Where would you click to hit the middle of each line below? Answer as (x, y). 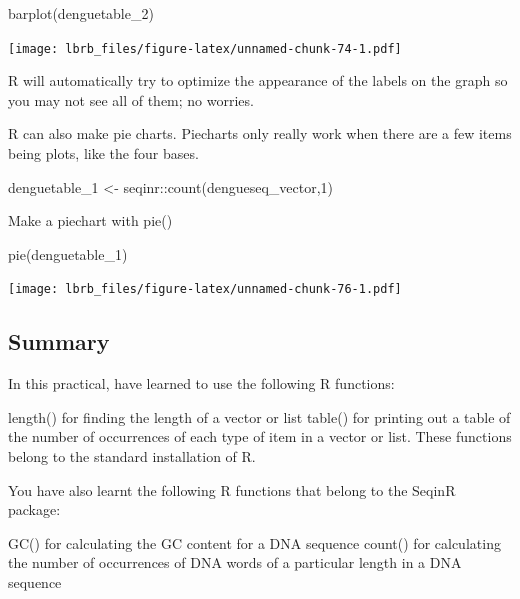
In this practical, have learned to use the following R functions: (201, 383)
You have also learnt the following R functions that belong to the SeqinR (232, 489)
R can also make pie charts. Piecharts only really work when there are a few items (260, 133)
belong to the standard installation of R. (132, 456)
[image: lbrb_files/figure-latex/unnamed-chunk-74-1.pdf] (205, 48)
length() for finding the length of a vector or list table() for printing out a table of (259, 416)
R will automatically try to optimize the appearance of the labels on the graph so (258, 80)
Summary (59, 341)
